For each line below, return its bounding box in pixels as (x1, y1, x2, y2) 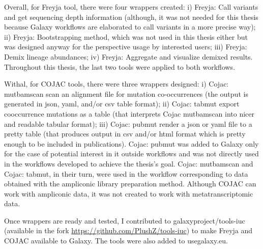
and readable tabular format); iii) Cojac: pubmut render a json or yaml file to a (4, 118, 252, 129)
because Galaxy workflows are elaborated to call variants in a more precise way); (4, 21, 256, 32)
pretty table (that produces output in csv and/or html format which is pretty (4, 128, 246, 139)
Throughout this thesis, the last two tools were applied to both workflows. (4, 61, 236, 72)
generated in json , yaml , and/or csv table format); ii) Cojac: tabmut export (4, 98, 240, 109)
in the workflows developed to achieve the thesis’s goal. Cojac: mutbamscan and (4, 158, 253, 169)
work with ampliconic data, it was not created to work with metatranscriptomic (4, 188, 253, 199)
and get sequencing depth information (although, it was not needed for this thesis (4, 11, 258, 22)
